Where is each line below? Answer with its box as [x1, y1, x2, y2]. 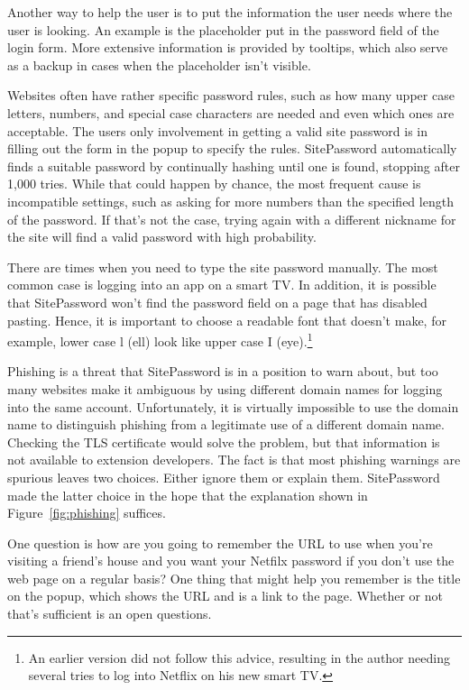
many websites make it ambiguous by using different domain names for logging [7, 379, 443, 398]
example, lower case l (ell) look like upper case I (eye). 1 [7, 329, 313, 350]
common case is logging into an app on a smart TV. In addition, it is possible [7, 275, 437, 294]
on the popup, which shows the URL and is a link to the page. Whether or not [7, 586, 443, 605]
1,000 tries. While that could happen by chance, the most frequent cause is [7, 174, 421, 193]
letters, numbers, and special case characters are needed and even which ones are [7, 103, 455, 122]
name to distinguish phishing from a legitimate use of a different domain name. [7, 415, 445, 434]
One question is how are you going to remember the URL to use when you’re [7, 533, 433, 552]
